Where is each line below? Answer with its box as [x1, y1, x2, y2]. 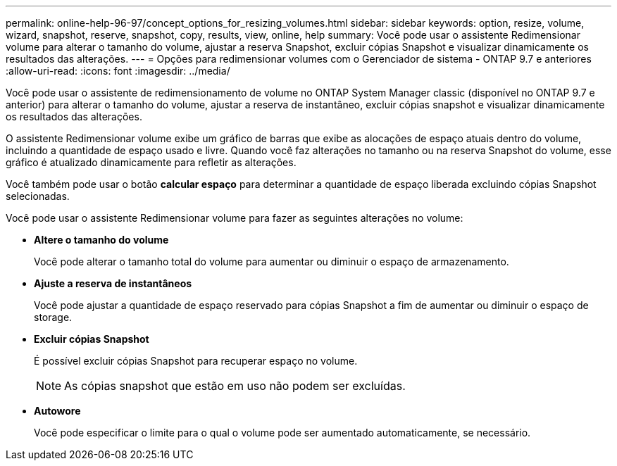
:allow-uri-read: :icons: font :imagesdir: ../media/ [6, 65, 230, 77]
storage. [34, 311, 73, 323]
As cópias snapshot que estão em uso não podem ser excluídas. [64, 379, 406, 393]
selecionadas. [6, 190, 70, 202]
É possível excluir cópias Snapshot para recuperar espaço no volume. [34, 355, 358, 367]
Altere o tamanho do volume [34, 234, 169, 246]
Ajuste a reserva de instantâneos [34, 277, 192, 289]
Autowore [34, 405, 81, 417]
